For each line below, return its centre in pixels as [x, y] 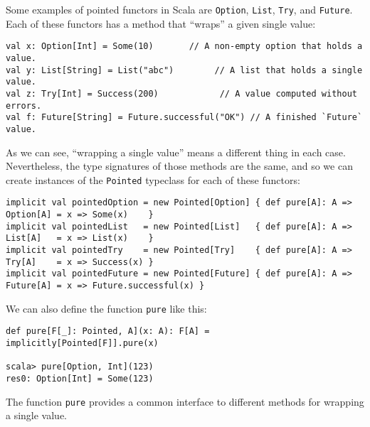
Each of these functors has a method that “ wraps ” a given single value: [161, 23]
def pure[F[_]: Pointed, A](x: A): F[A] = [108, 331]
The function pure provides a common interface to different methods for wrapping [185, 401]
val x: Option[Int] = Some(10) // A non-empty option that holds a [184, 47]
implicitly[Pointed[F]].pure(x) [82, 343]
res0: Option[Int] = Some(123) [80, 378]
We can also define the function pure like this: [106, 308]
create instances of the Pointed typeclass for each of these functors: [153, 179]
